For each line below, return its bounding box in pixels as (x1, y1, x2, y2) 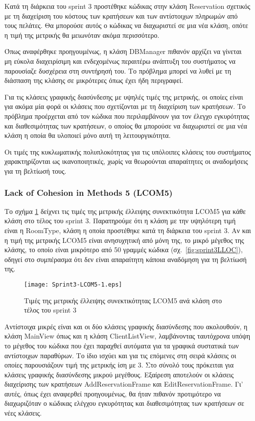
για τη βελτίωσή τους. (4, 165, 67, 176)
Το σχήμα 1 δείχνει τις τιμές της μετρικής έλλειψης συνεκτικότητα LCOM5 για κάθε (4, 206, 246, 216)
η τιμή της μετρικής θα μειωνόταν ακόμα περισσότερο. (4, 29, 160, 40)
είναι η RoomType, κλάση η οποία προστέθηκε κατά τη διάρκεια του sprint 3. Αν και (4, 225, 251, 235)
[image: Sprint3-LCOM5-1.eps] (24, 281, 122, 288)
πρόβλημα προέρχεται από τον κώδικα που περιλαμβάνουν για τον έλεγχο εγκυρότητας (4, 110, 250, 121)
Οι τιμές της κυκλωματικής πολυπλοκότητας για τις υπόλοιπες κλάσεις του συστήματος (4, 146, 251, 157)
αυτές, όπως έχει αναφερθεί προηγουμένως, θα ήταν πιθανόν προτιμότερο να (4, 388, 221, 398)
